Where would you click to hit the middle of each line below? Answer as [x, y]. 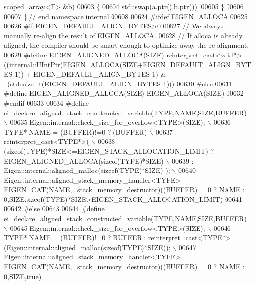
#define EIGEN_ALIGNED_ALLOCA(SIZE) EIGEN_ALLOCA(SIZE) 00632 [124, 93]
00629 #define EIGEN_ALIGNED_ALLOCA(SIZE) [84, 54]
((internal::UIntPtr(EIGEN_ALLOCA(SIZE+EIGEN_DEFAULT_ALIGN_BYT [127, 64]
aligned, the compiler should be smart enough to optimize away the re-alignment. [127, 45]
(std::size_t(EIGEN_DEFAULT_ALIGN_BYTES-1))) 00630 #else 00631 [120, 83]
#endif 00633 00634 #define [47, 102]
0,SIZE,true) [23, 276]
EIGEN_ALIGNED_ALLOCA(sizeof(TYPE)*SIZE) [84, 160]
